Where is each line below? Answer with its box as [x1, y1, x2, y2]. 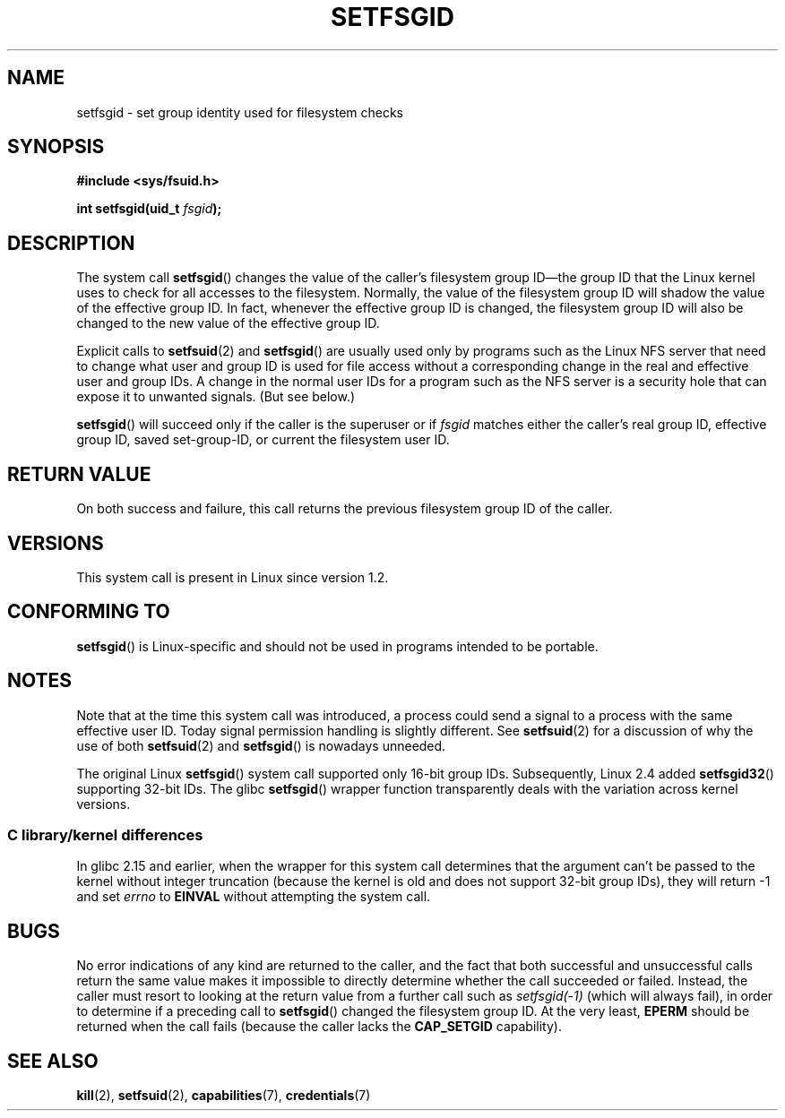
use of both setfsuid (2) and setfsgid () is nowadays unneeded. [76, 737, 446, 753]
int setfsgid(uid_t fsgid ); [76, 201, 222, 217]
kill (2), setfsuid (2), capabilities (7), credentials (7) [76, 1088, 371, 1104]
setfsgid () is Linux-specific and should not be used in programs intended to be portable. [76, 638, 599, 654]
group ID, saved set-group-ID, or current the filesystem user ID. [76, 432, 450, 448]
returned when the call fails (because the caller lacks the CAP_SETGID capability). [76, 1019, 562, 1035]
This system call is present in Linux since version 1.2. [76, 569, 389, 585]
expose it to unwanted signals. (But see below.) [76, 389, 356, 405]
